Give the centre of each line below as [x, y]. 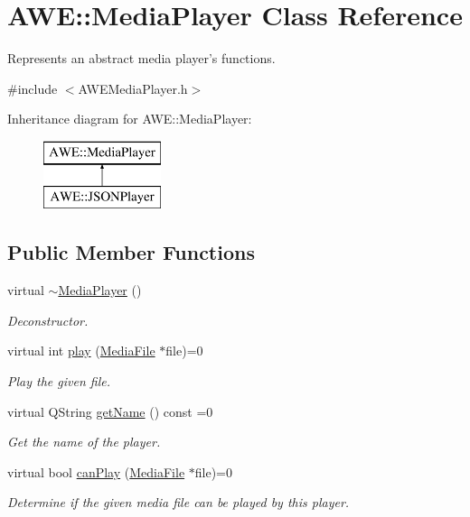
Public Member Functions [131, 252]
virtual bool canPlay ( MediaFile [96, 471]
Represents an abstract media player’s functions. [141, 58]
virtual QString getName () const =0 [110, 411]
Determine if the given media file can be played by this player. [179, 502]
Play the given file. [59, 381]
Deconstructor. [48, 320]
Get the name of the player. [84, 442]
